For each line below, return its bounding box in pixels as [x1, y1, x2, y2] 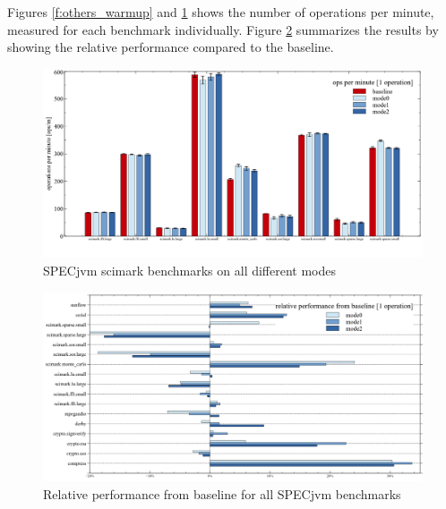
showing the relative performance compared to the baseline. [7, 38, 334, 56]
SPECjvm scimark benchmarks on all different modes [43, 260, 337, 279]
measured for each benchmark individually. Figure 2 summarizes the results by [7, 20, 439, 38]
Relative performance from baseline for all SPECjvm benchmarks [43, 484, 401, 503]
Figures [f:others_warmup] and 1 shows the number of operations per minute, [7, 3, 434, 21]
